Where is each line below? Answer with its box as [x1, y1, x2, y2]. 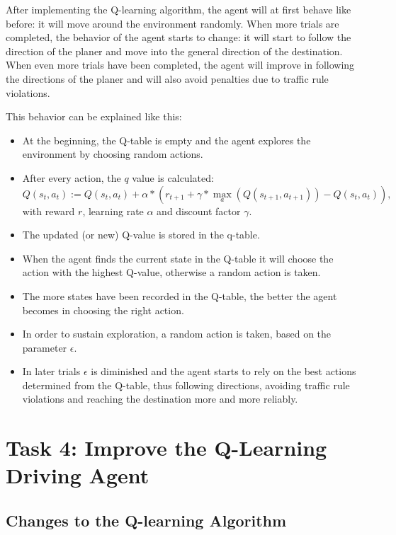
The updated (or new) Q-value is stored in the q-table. [22, 227, 260, 242]
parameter [22, 340, 67, 355]
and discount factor [157, 203, 241, 218]
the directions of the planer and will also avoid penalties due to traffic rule [6, 71, 329, 86]
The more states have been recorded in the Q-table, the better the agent [22, 288, 337, 303]
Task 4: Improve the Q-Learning [6, 433, 327, 462]
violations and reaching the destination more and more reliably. [22, 391, 298, 406]
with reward [22, 203, 75, 218]
